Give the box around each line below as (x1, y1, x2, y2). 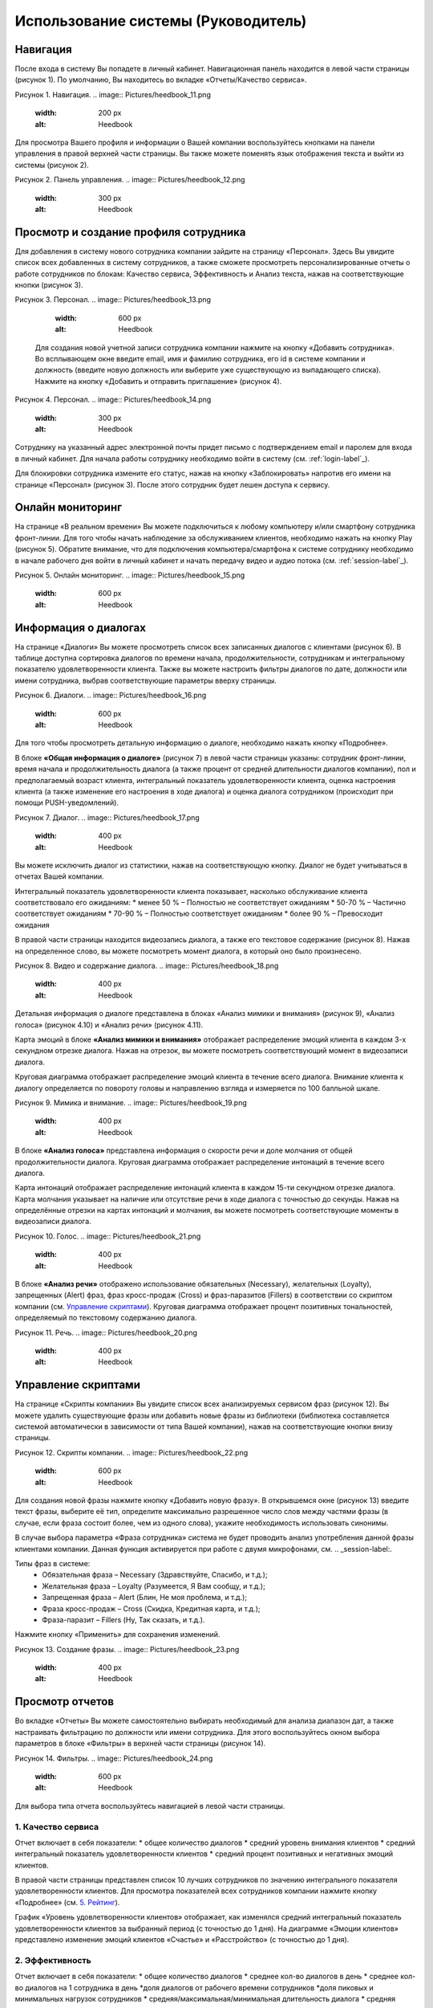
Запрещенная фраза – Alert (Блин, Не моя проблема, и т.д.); (42, 1593, 248, 1602)
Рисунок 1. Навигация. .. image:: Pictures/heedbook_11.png (14, 89, 212, 100)
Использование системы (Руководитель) (14, 12, 307, 30)
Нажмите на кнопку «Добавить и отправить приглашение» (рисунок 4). (34, 376, 282, 386)
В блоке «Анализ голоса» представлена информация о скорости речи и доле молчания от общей (14, 1145, 353, 1156)
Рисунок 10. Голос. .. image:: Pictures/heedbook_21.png (14, 1231, 201, 1241)
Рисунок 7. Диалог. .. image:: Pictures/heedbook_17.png (14, 812, 200, 822)
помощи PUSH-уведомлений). (14, 798, 119, 807)
